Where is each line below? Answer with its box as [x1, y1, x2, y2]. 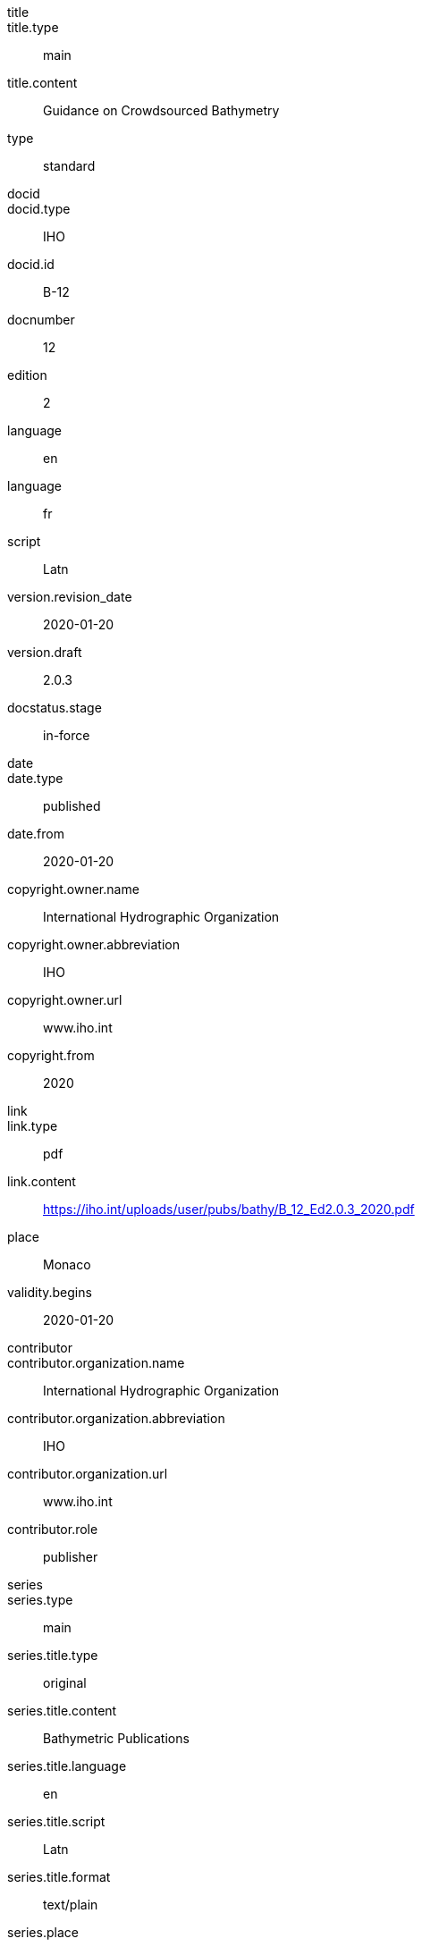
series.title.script [7, 1814, 105, 1829]
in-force [43, 728, 90, 743]
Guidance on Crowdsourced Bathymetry [43, 103, 280, 118]
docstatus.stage [7, 700, 102, 715]
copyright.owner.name [7, 881, 139, 897]
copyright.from [7, 1048, 95, 1063]
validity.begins [7, 1285, 92, 1300]
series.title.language [7, 1758, 127, 1774]
